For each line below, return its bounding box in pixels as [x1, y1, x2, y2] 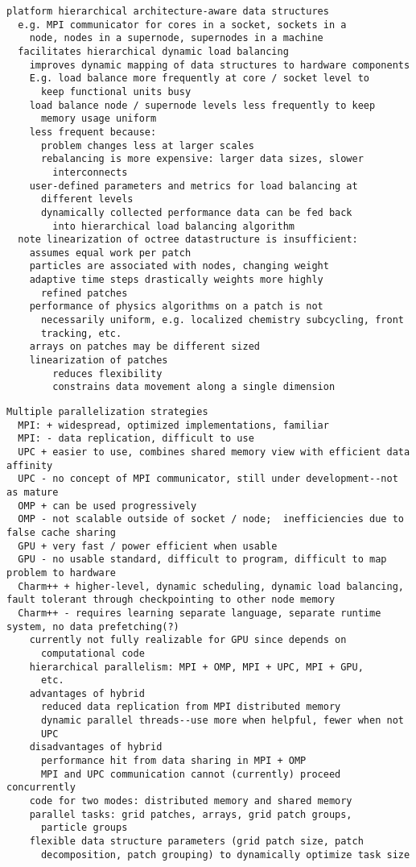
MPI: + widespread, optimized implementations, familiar [18, 419, 329, 431]
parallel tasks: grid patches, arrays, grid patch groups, [29, 808, 352, 820]
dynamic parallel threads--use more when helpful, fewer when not [40, 715, 404, 727]
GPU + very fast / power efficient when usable [18, 540, 278, 552]
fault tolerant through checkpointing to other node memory [6, 594, 336, 606]
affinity [6, 459, 53, 471]
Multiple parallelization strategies [6, 406, 208, 418]
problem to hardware [6, 566, 117, 579]
